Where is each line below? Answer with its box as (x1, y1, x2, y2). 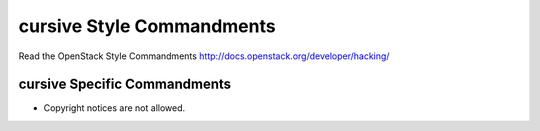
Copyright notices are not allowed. (43, 102, 186, 114)
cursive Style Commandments (18, 15, 276, 37)
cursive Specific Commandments (18, 76, 232, 93)
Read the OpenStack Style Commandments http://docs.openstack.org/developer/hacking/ (18, 50, 390, 62)
